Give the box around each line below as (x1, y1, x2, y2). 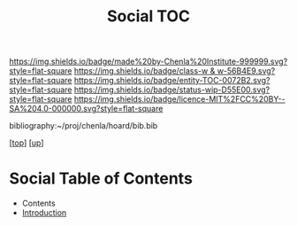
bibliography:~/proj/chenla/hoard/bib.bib (9, 121, 158, 131)
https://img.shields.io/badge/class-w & (73, 66, 216, 76)
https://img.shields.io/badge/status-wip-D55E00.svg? (73, 84, 270, 95)
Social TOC (106, 6, 191, 27)
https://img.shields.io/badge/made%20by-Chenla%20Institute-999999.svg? (9, 56, 288, 67)
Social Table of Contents (9, 168, 193, 189)
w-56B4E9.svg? (217, 66, 276, 76)
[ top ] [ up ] (9, 137, 44, 148)
